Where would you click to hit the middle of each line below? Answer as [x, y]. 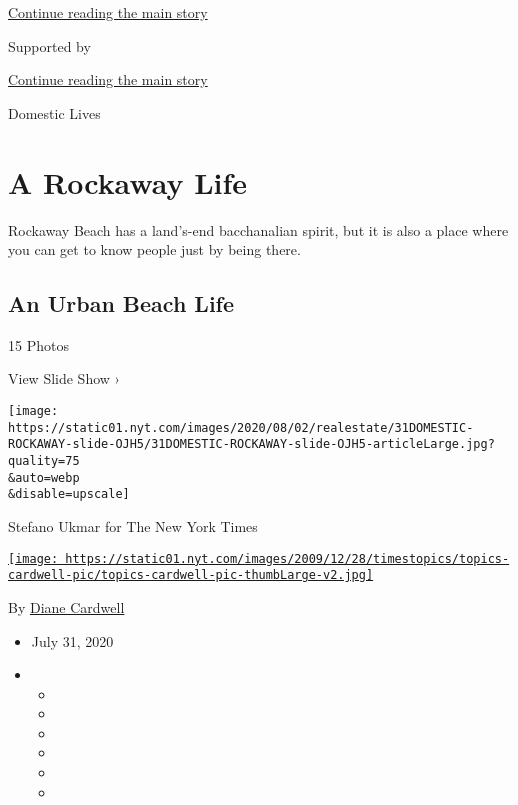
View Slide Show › [64, 378]
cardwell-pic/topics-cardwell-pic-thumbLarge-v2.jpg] [191, 575]
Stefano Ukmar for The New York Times [133, 526]
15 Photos [38, 344]
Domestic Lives [54, 112]
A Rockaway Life [128, 181]
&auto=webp [44, 477]
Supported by [49, 45]
